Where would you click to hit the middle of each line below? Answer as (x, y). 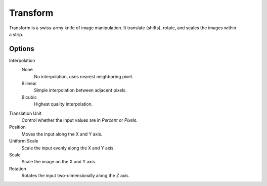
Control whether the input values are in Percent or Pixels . (80, 120)
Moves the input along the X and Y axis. (62, 134)
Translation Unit (25, 113)
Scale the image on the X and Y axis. (59, 162)
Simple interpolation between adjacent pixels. (80, 90)
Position (17, 127)
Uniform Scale (24, 141)
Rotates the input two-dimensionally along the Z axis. (76, 176)
